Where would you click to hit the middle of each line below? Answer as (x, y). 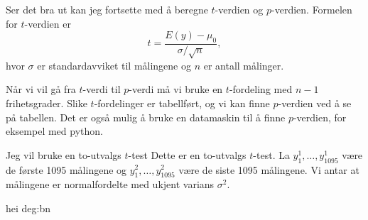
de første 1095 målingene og (66, 169)
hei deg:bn (28, 208)
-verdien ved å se (315, 103)
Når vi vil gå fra (41, 89)
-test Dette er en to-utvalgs (187, 154)
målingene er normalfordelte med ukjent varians (110, 184)
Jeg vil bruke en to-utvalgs (64, 154)
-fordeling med (261, 89)
